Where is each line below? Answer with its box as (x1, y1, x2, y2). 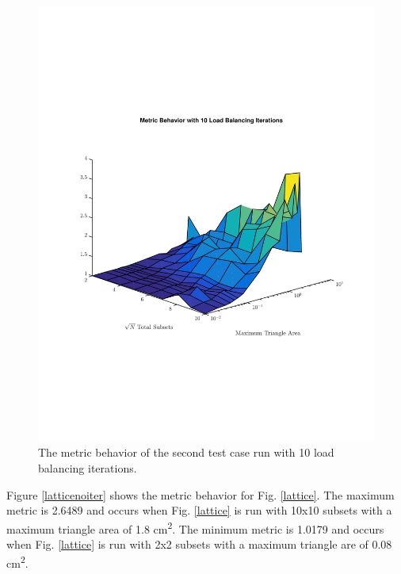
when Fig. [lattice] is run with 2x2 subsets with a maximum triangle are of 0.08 (6, 536, 392, 553)
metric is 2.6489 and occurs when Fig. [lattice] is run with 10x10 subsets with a (6, 502, 392, 519)
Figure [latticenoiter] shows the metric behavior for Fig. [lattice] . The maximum (6, 486, 395, 503)
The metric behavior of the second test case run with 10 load (38, 444, 334, 461)
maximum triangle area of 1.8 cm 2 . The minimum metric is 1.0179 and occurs (6, 518, 384, 537)
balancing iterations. (38, 460, 137, 476)
